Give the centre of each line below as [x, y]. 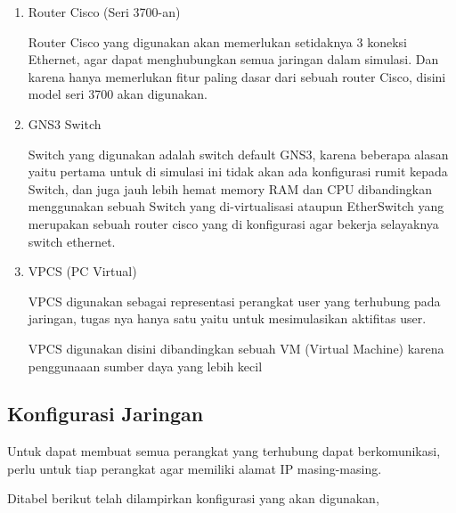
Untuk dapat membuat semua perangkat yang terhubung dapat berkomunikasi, [224, 451]
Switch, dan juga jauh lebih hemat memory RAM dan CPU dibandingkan [230, 188]
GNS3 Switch [65, 123]
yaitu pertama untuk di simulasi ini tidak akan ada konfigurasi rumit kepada [238, 171]
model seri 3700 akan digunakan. [118, 94]
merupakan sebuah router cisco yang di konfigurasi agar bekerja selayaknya [233, 223]
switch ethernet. [72, 241]
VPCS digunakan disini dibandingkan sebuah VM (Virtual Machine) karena [236, 348]
